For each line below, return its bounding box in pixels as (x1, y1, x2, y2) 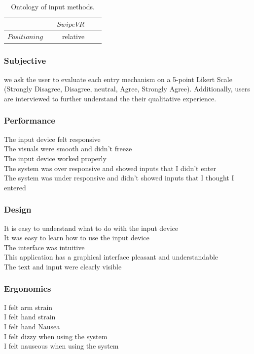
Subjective (4, 54, 46, 67)
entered (4, 182, 26, 192)
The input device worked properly (4, 153, 107, 163)
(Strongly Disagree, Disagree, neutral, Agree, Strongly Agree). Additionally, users (4, 84, 250, 94)
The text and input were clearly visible (4, 261, 122, 271)
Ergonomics (4, 282, 51, 295)
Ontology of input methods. (11, 1, 95, 11)
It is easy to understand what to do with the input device (4, 222, 178, 233)
